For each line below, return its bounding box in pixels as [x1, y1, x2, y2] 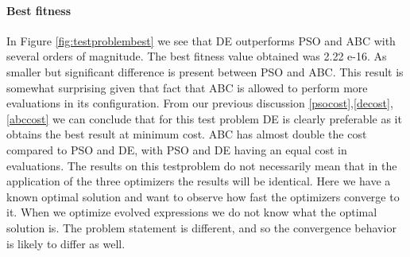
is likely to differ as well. [6, 235, 126, 251]
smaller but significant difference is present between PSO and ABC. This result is [6, 63, 404, 80]
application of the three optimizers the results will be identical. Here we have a [6, 173, 391, 189]
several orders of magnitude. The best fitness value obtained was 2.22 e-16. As [6, 48, 387, 64]
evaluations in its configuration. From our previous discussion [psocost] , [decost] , [6, 95, 393, 111]
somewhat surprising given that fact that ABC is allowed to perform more [6, 79, 368, 95]
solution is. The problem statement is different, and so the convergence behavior [6, 219, 396, 236]
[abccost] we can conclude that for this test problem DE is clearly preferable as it [6, 110, 402, 127]
